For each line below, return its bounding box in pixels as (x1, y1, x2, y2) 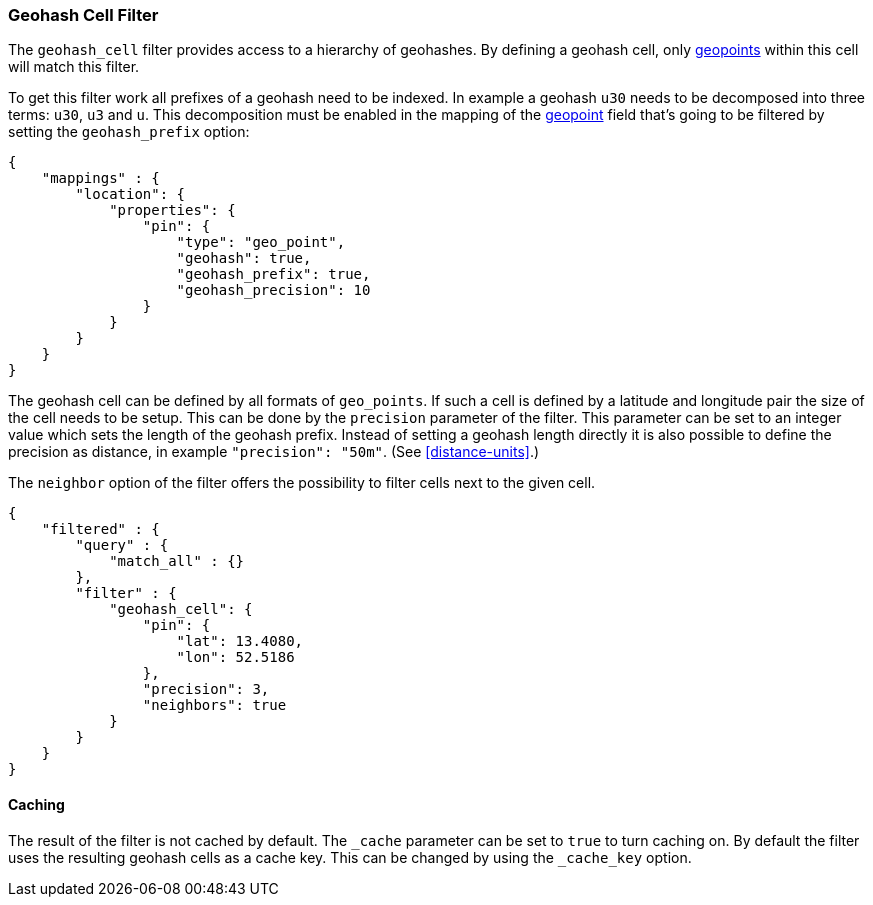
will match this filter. (8, 58, 140, 76)
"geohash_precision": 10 (176, 282, 371, 299)
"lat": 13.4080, (176, 633, 304, 650)
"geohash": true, (176, 250, 312, 267)
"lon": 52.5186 (176, 649, 295, 666)
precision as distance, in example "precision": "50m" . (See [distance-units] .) (8, 443, 540, 461)
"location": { (75, 186, 186, 203)
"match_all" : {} (109, 553, 245, 570)
